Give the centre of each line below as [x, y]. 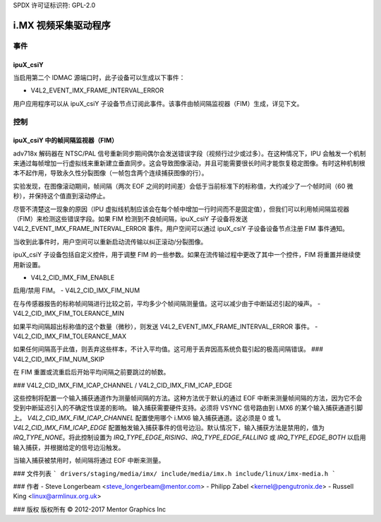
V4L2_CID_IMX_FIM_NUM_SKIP [59, 359]
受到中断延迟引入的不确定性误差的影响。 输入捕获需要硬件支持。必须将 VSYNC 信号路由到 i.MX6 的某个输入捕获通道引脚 [188, 408]
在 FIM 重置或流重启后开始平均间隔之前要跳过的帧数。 [91, 372]
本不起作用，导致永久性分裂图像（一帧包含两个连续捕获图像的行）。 [110, 173]
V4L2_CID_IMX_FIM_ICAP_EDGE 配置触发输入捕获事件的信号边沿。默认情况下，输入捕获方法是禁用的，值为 [169, 428]
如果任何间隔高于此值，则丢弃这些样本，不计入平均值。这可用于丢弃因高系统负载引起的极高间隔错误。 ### [168, 349]
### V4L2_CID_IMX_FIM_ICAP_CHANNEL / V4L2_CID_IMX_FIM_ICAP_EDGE [123, 385]
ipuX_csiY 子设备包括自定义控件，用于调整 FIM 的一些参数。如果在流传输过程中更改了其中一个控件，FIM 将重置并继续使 [187, 255]
